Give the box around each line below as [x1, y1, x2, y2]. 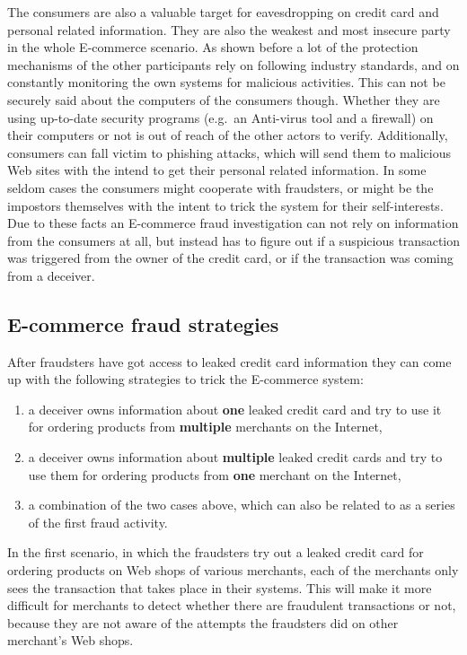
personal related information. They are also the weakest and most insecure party [7, 20, 451, 39]
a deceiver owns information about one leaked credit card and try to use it [28, 399, 442, 418]
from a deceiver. [7, 266, 95, 284]
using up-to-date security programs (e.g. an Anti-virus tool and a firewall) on [7, 108, 434, 127]
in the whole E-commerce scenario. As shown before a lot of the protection [7, 38, 419, 57]
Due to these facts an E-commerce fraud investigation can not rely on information [7, 214, 459, 232]
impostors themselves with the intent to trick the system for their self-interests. [7, 196, 444, 214]
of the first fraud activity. [28, 512, 168, 531]
